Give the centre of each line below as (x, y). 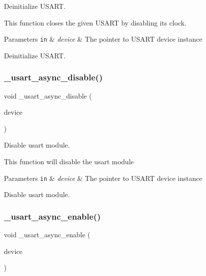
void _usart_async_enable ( (47, 235)
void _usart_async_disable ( (48, 95)
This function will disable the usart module (69, 162)
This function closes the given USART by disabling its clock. (95, 22)
